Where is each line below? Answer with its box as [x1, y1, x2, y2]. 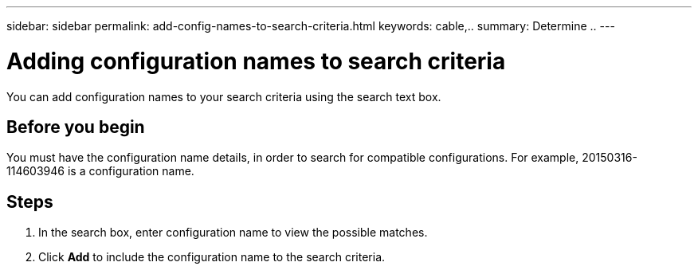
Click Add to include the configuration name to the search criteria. [38, 250, 386, 264]
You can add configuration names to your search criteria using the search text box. [6, 89, 441, 104]
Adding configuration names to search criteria [6, 47, 506, 75]
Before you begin [6, 116, 145, 137]
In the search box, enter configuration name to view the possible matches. [38, 225, 428, 240]
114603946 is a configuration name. [6, 164, 194, 178]
